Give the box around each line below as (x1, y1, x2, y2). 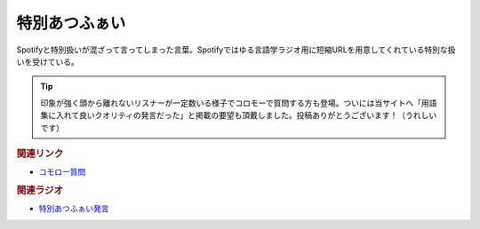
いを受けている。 (16, 56, 79, 67)
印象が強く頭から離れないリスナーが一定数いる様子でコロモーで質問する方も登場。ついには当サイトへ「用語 (40, 98, 437, 108)
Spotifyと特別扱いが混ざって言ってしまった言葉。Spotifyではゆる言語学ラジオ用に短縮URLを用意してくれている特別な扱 (16, 44, 456, 55)
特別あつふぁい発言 (38, 203, 109, 214)
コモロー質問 (38, 167, 86, 178)
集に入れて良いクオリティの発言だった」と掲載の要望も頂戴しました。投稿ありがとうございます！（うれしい (40, 110, 437, 121)
